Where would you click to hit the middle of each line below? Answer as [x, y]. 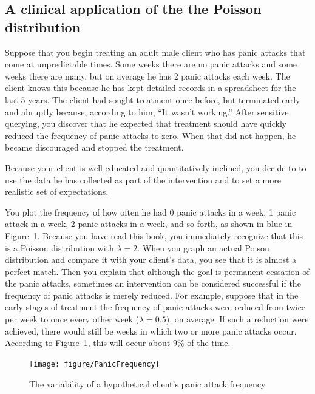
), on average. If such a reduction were [237, 319]
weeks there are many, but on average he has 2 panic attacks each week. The [147, 76]
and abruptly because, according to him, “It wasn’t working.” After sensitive [147, 111]
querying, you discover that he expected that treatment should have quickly [146, 124]
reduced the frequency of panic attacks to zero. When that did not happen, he [151, 135]
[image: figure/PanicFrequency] [94, 364]
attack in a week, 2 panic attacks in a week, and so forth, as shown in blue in [149, 224]
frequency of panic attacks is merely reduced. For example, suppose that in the [152, 295]
